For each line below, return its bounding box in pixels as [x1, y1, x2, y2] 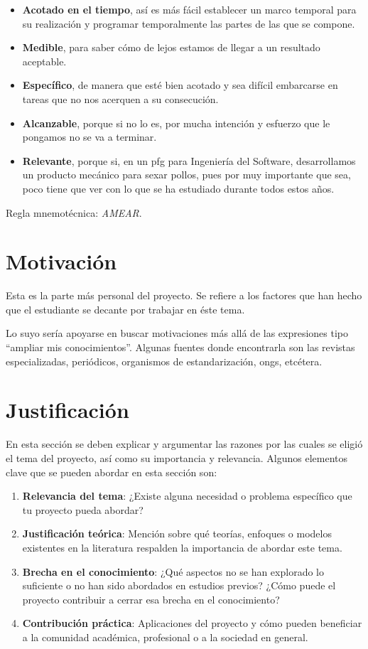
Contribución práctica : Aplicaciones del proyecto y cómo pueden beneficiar [22, 616, 362, 631]
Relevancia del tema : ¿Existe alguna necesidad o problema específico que [22, 488, 352, 503]
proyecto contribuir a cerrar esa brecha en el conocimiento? [22, 591, 280, 606]
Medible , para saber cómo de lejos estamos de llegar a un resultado [22, 40, 320, 55]
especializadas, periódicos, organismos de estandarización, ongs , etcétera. [6, 353, 323, 368]
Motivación [6, 247, 117, 276]
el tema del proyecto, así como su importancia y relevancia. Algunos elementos [6, 450, 348, 465]
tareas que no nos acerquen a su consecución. [22, 91, 219, 106]
